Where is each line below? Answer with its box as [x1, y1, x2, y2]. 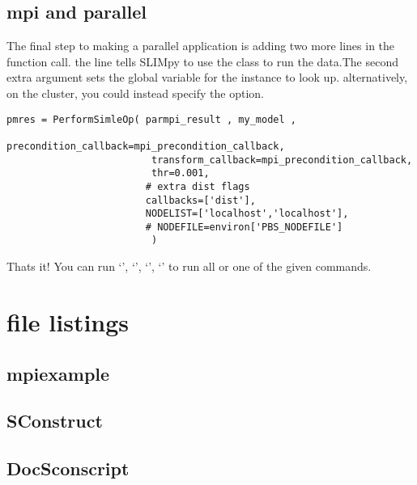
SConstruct [6, 408, 103, 433]
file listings [6, 305, 130, 338]
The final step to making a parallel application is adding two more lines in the [6, 37, 395, 54]
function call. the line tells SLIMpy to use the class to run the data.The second [6, 53, 398, 70]
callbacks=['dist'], [145, 194, 256, 206]
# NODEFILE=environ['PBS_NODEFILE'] [145, 221, 343, 233]
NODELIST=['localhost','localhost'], [145, 208, 349, 220]
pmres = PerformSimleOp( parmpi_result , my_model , [6, 113, 296, 125]
